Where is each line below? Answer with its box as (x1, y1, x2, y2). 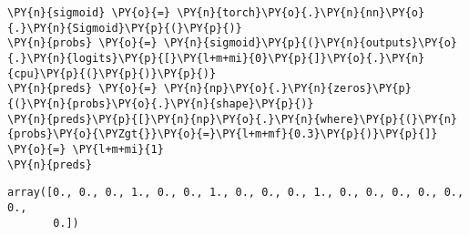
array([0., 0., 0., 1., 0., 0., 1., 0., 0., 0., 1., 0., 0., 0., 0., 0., (7, 186, 464, 199)
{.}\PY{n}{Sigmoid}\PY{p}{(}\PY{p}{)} (7, 21, 242, 35)
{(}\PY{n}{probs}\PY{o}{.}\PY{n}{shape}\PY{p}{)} (7, 97, 314, 110)
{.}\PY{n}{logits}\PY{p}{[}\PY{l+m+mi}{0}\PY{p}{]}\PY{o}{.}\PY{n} (7, 51, 425, 65)
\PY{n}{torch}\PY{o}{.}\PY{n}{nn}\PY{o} (177, 6, 425, 19)
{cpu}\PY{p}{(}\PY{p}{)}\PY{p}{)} (7, 66, 217, 80)
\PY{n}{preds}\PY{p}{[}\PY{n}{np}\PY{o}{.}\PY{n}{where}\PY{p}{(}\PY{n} (7, 112, 457, 126)
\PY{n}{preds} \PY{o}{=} (7, 82, 158, 96)
